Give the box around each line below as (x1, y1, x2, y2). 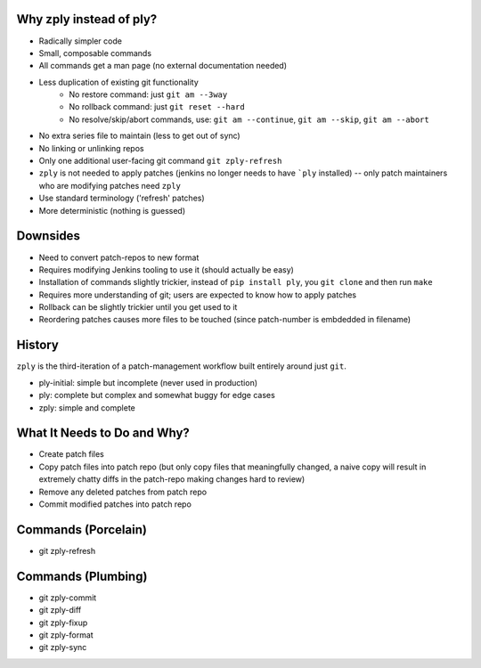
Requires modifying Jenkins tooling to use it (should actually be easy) (38, 264, 294, 275)
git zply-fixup (38, 617, 88, 628)
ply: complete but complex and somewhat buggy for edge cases (38, 390, 275, 401)
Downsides (16, 228, 80, 244)
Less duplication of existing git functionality (38, 77, 200, 87)
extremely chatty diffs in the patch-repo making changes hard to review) (38, 474, 306, 485)
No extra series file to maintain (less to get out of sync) (38, 130, 240, 142)
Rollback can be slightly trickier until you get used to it (38, 302, 238, 313)
